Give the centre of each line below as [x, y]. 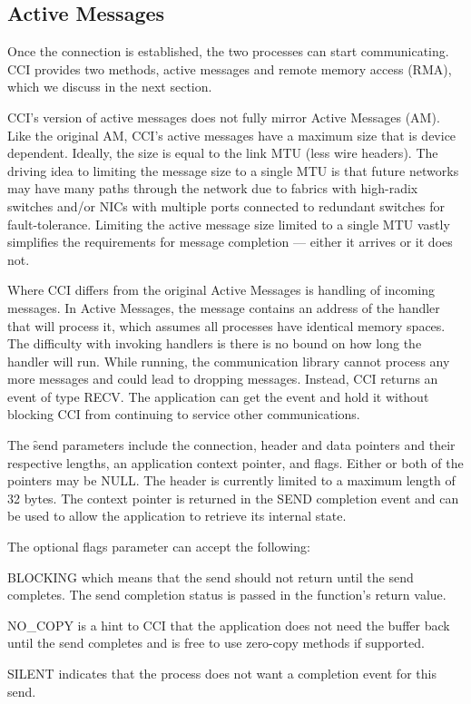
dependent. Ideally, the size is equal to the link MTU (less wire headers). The [223, 153]
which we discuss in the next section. [110, 87]
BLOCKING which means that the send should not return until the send [211, 577]
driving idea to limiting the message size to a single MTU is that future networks [233, 170]
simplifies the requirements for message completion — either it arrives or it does [230, 242]
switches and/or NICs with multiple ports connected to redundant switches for [226, 205]
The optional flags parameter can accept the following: [159, 547]
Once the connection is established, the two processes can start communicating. [228, 51]
